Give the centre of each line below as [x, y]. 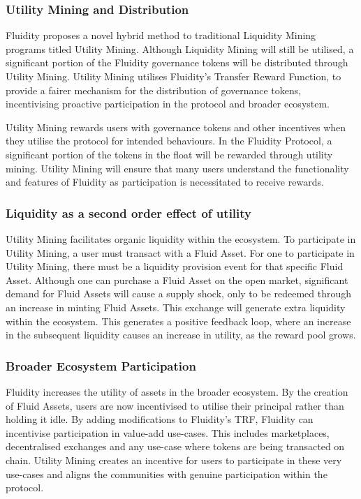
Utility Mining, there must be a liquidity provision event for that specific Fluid [175, 266]
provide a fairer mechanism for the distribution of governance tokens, [154, 90]
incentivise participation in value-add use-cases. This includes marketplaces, [168, 432]
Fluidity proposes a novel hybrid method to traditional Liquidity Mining [161, 35]
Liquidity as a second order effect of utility [129, 213]
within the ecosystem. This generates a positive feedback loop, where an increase [178, 321]
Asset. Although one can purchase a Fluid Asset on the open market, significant [177, 280]
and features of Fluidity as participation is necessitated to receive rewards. [165, 182]
